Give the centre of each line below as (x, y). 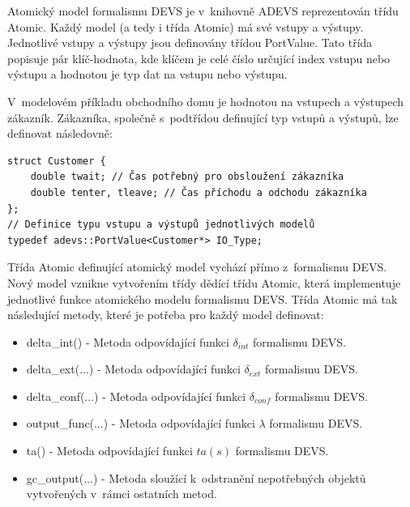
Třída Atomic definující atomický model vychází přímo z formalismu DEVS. (197, 267)
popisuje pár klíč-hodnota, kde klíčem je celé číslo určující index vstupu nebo (199, 58)
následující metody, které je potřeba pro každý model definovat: (166, 315)
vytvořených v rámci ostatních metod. (122, 494)
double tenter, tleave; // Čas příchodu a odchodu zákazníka (199, 192)
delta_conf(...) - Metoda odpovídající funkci (136, 396)
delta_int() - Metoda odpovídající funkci (128, 341)
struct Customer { (57, 161)
